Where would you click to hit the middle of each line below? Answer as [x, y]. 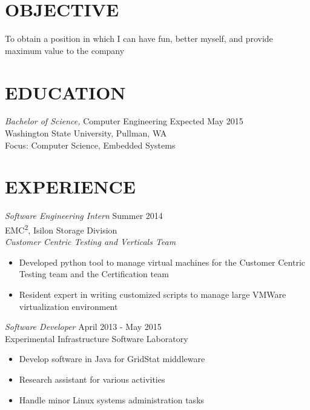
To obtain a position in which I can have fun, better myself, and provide [139, 39]
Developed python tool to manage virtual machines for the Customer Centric [162, 262]
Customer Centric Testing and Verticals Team [91, 242]
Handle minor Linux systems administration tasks [112, 399]
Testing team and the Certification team [94, 274]
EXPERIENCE [70, 187]
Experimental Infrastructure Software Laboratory [97, 338]
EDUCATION [65, 92]
